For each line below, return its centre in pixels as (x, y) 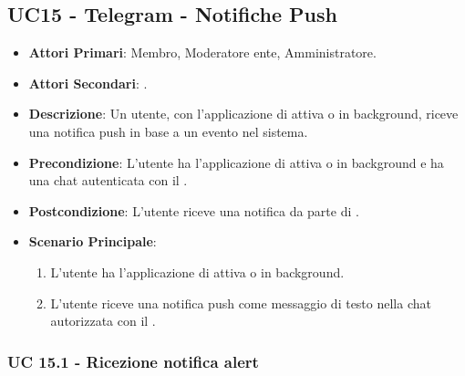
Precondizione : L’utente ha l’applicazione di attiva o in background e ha (236, 162)
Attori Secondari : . (88, 83)
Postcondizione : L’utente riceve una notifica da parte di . (194, 210)
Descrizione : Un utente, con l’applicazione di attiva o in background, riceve (243, 114)
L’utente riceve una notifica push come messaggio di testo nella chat (241, 303)
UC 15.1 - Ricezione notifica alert (133, 361)
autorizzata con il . (103, 321)
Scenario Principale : (93, 241)
